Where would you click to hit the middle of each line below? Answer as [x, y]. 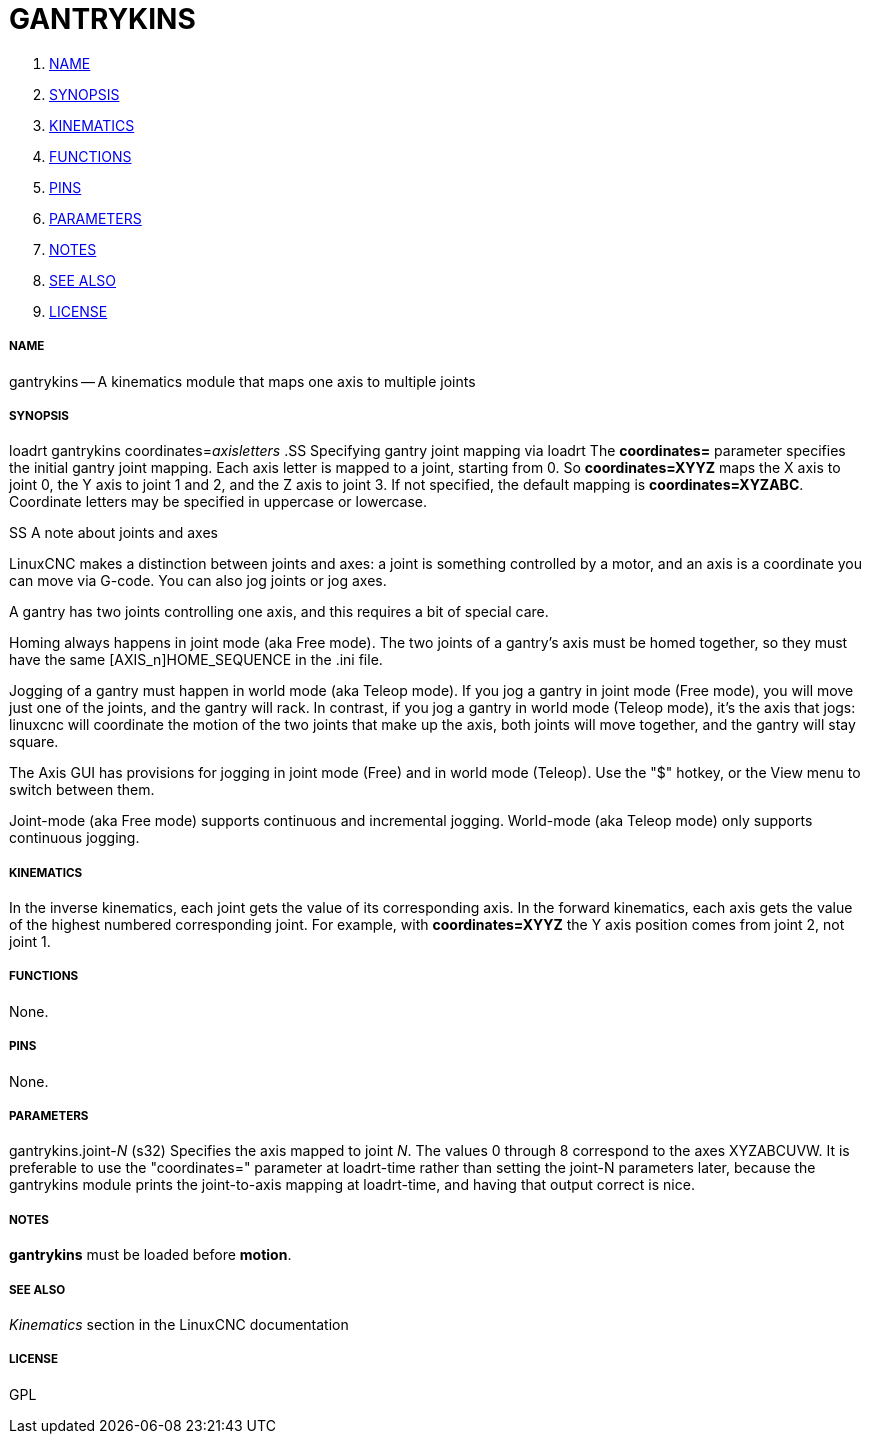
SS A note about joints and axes [113, 533]
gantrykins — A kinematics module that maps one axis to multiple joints [242, 381]
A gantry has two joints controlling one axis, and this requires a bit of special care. [279, 612]
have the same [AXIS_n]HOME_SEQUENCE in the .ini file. [196, 660]
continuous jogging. [74, 838]
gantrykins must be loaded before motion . [150, 1255]
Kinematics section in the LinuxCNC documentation [179, 1324]
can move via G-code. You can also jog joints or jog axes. [198, 581]
